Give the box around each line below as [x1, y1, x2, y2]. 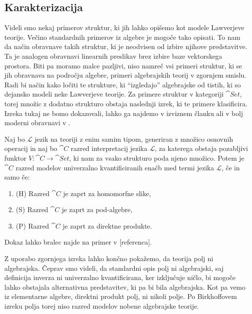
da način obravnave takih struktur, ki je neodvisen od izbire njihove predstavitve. [4, 41, 248, 51]
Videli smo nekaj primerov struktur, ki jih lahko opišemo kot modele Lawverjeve [4, 22, 244, 33]
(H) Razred [16, 188, 50, 198]
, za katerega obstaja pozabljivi [155, 143, 248, 153]
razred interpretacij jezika [71, 143, 147, 153]
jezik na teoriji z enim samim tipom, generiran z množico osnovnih [35, 133, 233, 144]
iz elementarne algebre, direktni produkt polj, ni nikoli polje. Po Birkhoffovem [4, 291, 237, 301]
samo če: [4, 172, 30, 182]
